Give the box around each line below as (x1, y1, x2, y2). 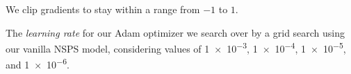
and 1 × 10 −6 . (6, 55, 70, 72)
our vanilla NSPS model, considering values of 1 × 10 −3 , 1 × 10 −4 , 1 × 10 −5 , (6, 39, 346, 55)
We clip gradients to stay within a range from (6, 2, 200, 16)
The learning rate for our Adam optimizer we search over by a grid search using (6, 25, 345, 39)
